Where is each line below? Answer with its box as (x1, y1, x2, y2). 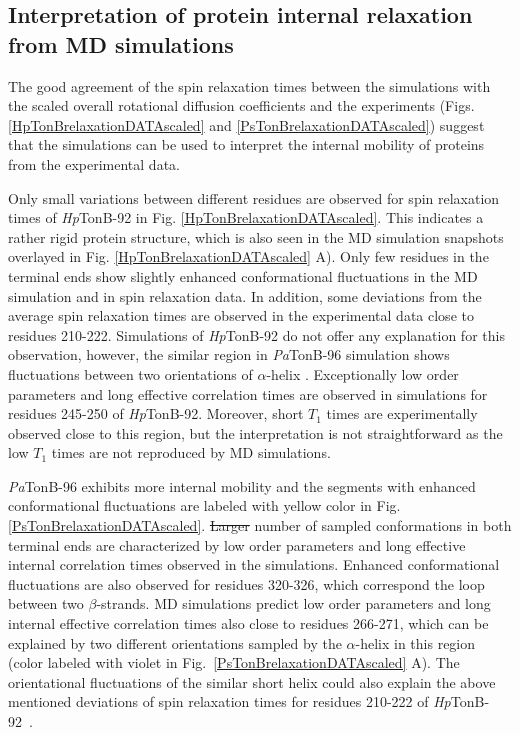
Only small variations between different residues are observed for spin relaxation (8, 187, 500, 208)
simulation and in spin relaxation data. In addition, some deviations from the (8, 285, 482, 306)
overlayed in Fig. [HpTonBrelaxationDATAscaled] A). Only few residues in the (8, 246, 489, 267)
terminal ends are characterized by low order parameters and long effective (8, 534, 466, 555)
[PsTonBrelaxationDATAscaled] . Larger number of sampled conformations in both (8, 515, 512, 536)
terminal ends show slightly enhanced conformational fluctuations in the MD (8, 265, 478, 286)
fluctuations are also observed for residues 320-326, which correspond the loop (8, 573, 485, 594)
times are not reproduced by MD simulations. (51, 442, 331, 463)
